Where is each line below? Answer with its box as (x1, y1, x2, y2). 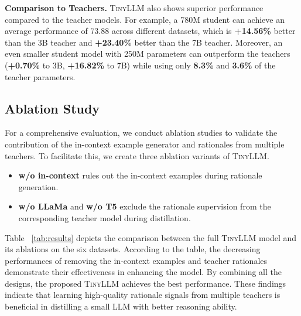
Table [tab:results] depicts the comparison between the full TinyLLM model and (5, 231, 297, 243)
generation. (18, 180, 59, 193)
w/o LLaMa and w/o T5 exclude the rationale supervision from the (18, 200, 271, 212)
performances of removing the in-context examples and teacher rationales (5, 254, 268, 266)
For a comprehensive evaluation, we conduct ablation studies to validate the (5, 126, 278, 139)
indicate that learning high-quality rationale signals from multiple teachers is (5, 288, 281, 301)
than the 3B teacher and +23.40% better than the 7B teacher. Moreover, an (5, 36, 283, 48)
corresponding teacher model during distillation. (18, 211, 191, 224)
